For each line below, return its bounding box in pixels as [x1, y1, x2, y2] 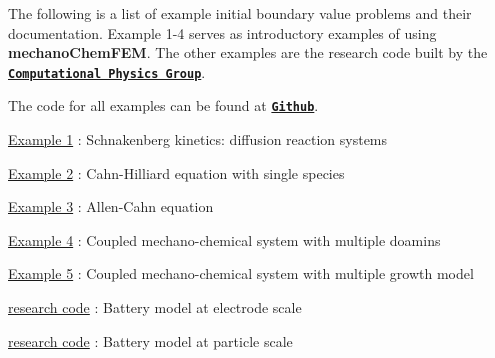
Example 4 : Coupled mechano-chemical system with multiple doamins [8, 229, 441, 250]
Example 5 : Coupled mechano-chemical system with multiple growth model [8, 263, 474, 284]
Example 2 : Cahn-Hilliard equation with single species [8, 162, 345, 183]
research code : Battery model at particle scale [8, 330, 293, 351]
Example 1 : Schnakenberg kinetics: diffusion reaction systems [8, 129, 388, 150]
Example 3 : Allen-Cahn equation [8, 196, 214, 217]
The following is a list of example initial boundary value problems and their [8, 3, 472, 23]
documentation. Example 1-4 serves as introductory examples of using [8, 22, 437, 43]
